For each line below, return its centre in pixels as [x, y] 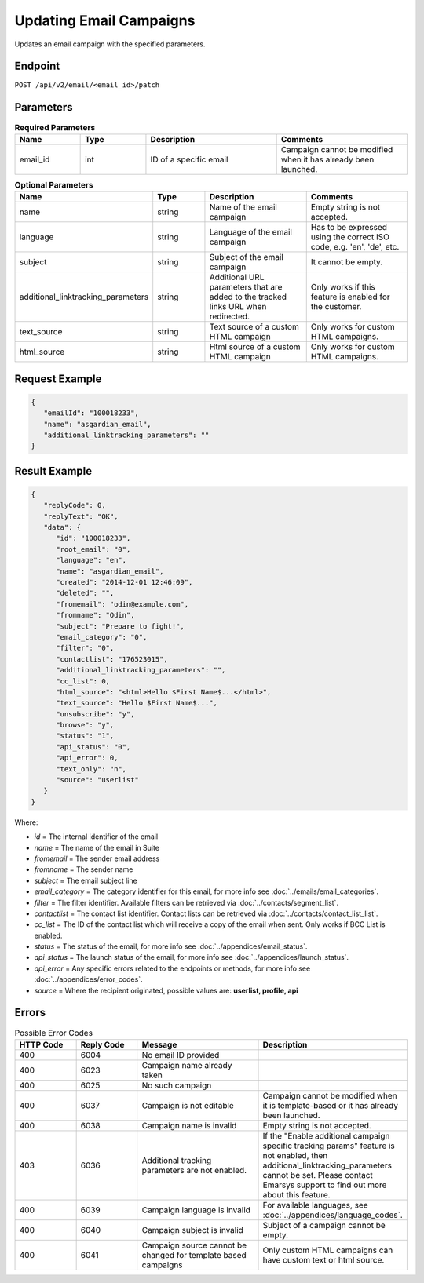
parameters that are [246, 287]
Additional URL [237, 277]
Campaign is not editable [188, 1105]
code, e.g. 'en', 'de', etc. [355, 247]
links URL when [238, 307]
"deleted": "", [85, 593]
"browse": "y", [85, 725]
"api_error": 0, [87, 758]
